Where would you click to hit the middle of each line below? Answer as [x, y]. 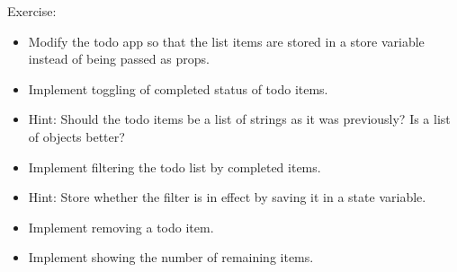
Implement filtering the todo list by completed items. [175, 167]
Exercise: [32, 11]
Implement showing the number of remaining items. [171, 257]
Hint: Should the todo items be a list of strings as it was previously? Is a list [239, 119]
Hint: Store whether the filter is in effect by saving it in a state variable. [227, 197]
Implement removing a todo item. [121, 227]
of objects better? [76, 136]
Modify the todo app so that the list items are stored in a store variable [226, 41]
